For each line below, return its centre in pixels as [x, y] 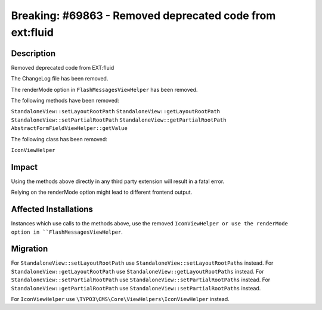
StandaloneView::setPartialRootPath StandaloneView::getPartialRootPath [119, 120]
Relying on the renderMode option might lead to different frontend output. [102, 192]
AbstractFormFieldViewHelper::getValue [69, 128]
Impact [24, 167]
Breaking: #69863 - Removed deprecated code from [143, 15]
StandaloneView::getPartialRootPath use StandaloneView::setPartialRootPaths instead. [136, 288]
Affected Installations [52, 210]
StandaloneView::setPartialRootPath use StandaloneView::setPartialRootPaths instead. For [141, 280]
